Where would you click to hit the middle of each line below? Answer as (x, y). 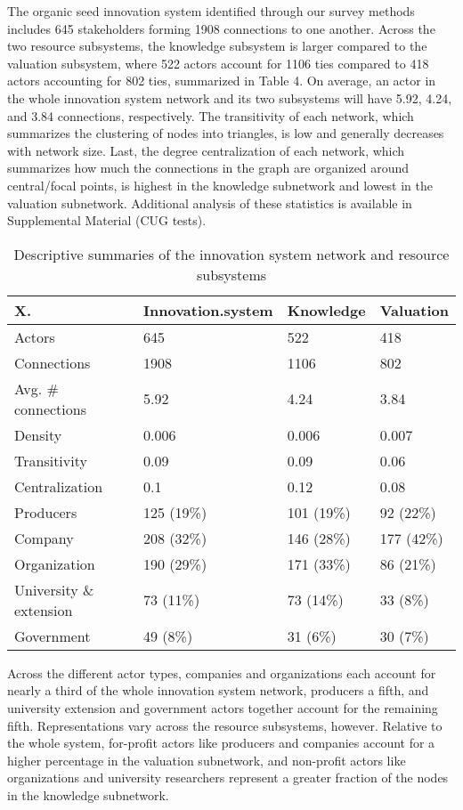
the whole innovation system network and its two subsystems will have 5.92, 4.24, (230, 97)
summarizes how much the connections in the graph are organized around (208, 168)
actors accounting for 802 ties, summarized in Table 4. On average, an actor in (222, 81)
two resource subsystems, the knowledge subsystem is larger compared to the (217, 46)
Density (38, 434)
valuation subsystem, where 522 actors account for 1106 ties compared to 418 (218, 63)
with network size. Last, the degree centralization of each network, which (206, 150)
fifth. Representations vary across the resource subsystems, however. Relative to (225, 725)
